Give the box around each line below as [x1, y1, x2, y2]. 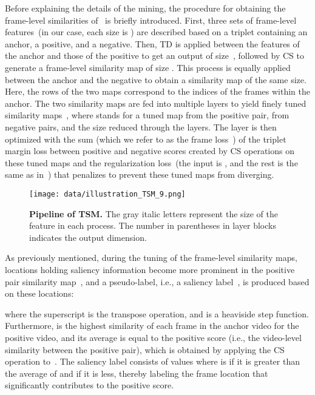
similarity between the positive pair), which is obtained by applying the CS [5, 343, 285, 356]
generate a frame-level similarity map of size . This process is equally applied [5, 61, 291, 73]
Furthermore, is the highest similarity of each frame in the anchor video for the [5, 319, 299, 332]
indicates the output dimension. [29, 231, 147, 243]
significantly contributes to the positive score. [5, 379, 174, 391]
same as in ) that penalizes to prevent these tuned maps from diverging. [5, 168, 274, 181]
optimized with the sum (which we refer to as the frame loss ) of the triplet [5, 132, 286, 145]
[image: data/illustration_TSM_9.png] [29, 189, 186, 198]
